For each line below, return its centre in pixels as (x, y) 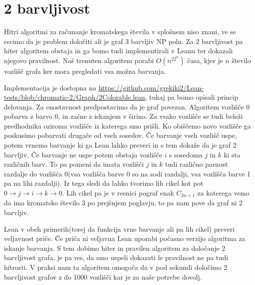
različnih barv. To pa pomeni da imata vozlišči (74, 164)
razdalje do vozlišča (33, 173)
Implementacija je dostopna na (50, 87)
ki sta (232, 154)
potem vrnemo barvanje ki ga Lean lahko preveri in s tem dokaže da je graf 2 (120, 145)
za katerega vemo (223, 193)
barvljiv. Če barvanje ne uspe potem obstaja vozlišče (83, 154)
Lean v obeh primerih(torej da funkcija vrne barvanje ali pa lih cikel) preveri (119, 229)
